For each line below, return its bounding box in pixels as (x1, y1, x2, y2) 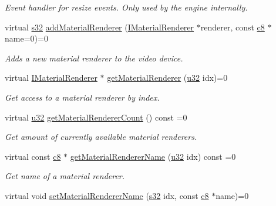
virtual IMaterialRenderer (5, 71, 97, 84)
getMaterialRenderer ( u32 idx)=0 (107, 71, 228, 84)
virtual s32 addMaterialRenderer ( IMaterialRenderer (5, 20, 194, 33)
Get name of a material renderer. (5, 170, 125, 182)
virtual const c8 (5, 150, 61, 162)
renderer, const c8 (200, 20, 265, 33)
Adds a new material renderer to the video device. (5, 51, 183, 64)
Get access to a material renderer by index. (5, 91, 160, 103)
